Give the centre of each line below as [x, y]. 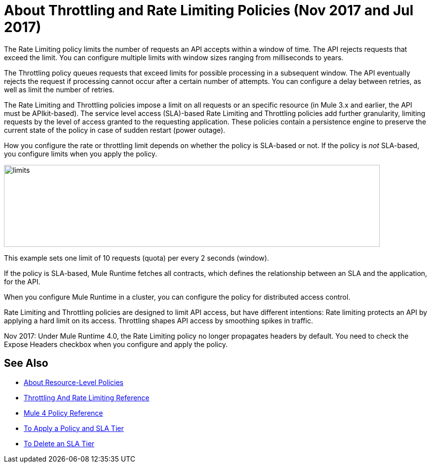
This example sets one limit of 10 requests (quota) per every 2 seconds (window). [137, 258]
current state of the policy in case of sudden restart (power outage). [115, 130]
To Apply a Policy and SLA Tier [74, 428]
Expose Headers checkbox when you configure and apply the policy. [116, 344]
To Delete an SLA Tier [59, 443]
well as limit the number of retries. [59, 89]
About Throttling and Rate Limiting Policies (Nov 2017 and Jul [209, 10]
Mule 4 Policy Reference [63, 413]
